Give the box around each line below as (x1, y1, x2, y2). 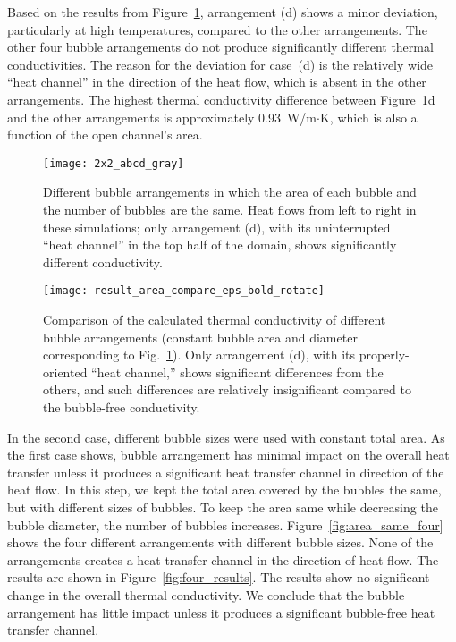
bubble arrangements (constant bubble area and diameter (43, 327, 358, 346)
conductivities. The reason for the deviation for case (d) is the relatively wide (7, 55, 434, 73)
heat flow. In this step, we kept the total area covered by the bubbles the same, (7, 480, 442, 499)
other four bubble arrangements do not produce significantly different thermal (7, 38, 434, 56)
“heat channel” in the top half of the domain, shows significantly (43, 235, 397, 254)
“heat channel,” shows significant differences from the (91, 362, 384, 381)
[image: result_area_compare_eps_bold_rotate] (43, 284, 325, 298)
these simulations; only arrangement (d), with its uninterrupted (43, 217, 391, 236)
